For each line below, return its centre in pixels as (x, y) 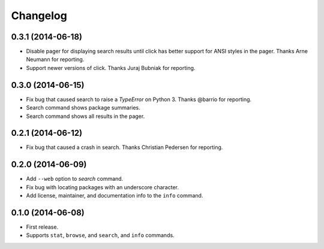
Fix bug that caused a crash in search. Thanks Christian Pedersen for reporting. (124, 147)
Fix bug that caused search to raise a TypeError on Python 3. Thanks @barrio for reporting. (139, 99)
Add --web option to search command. (75, 179)
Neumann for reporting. (55, 59)
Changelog (39, 16)
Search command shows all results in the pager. (85, 116)
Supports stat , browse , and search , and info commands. (100, 235)
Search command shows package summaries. (83, 108)
